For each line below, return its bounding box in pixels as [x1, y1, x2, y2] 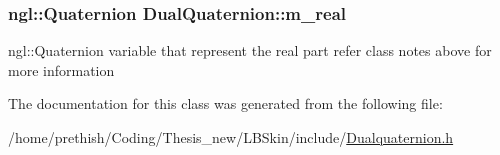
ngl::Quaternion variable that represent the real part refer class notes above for [8, 40, 492, 61]
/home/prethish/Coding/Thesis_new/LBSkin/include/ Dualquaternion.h [8, 127, 454, 147]
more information [8, 59, 115, 80]
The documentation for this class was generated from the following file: [8, 93, 443, 114]
